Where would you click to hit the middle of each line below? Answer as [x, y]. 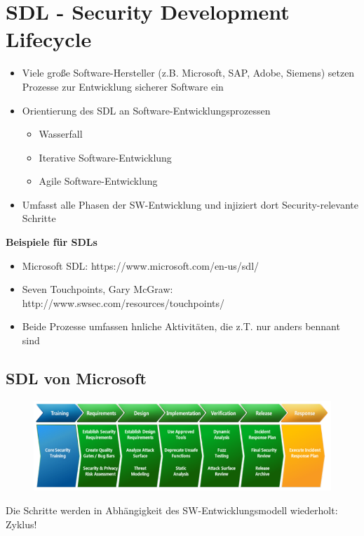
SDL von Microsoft [76, 378]
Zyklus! [21, 524]
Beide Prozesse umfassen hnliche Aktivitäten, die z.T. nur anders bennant [181, 326]
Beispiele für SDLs [52, 242]
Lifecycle [49, 39]
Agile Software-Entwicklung [98, 181]
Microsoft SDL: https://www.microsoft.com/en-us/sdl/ [141, 265]
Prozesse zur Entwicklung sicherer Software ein [123, 86]
